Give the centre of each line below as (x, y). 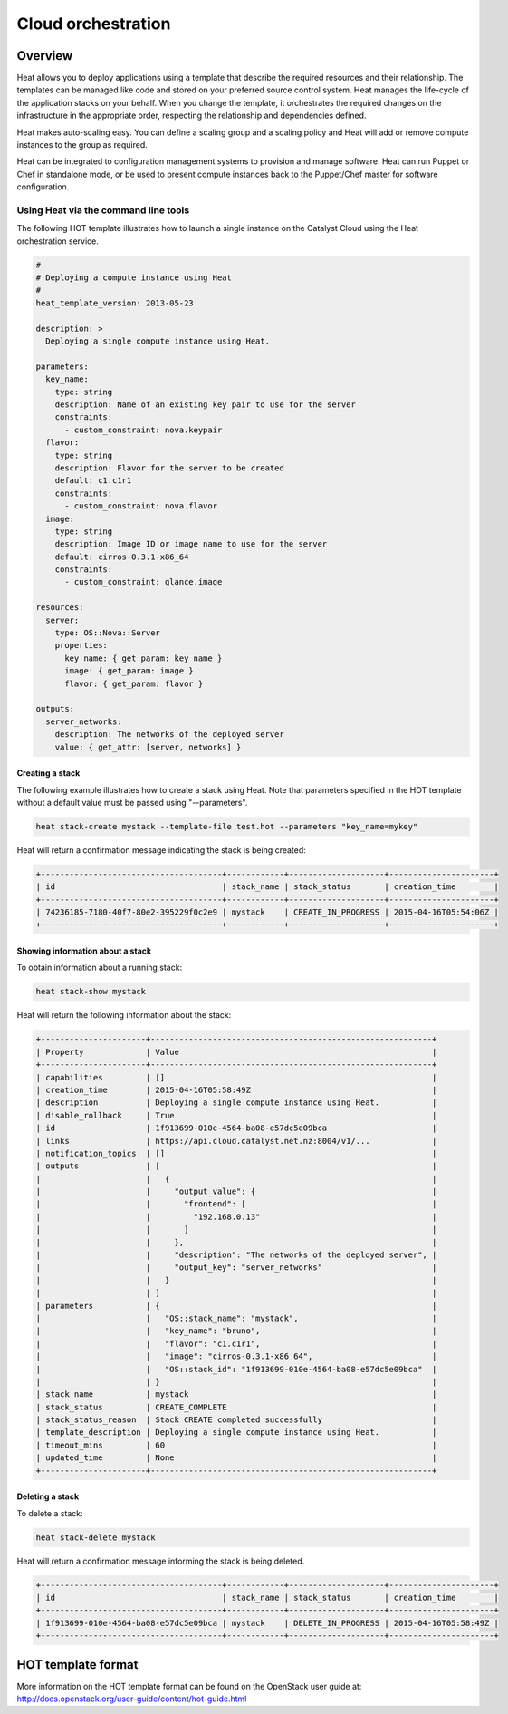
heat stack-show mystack (91, 992)
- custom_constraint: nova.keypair (144, 430)
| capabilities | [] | (236, 1077)
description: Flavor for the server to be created (169, 468)
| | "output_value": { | (236, 1191)
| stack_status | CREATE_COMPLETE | (236, 1407)
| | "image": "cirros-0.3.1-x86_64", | (236, 1356)
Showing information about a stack (84, 951)
